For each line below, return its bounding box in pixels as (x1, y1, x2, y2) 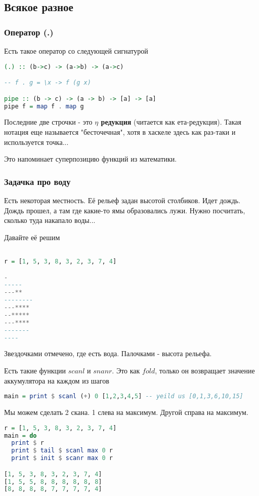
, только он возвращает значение (155, 365, 255, 376)
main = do (4, 432, 37, 439)
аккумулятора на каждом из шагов (4, 375, 109, 386)
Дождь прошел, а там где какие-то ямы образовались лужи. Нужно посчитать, (4, 205, 245, 215)
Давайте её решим (4, 232, 60, 242)
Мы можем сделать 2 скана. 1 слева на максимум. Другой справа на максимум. (4, 407, 248, 417)
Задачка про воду (4, 175, 71, 187)
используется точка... (4, 136, 69, 147)
